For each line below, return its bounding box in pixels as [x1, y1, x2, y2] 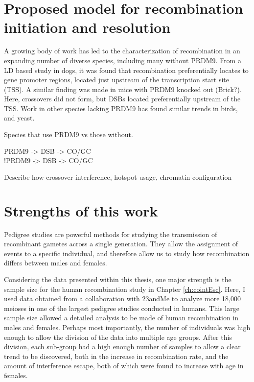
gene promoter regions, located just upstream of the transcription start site [4, 74, 230, 85]
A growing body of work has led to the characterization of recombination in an [4, 46, 240, 56]
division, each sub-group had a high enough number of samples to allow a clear [4, 341, 241, 352]
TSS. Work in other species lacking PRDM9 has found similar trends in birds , [4, 103, 238, 113]
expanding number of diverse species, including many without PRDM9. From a [4, 55, 241, 65]
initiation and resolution [4, 17, 171, 37]
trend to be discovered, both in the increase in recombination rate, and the [4, 351, 229, 361]
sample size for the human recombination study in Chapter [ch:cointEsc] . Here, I [4, 284, 245, 294]
